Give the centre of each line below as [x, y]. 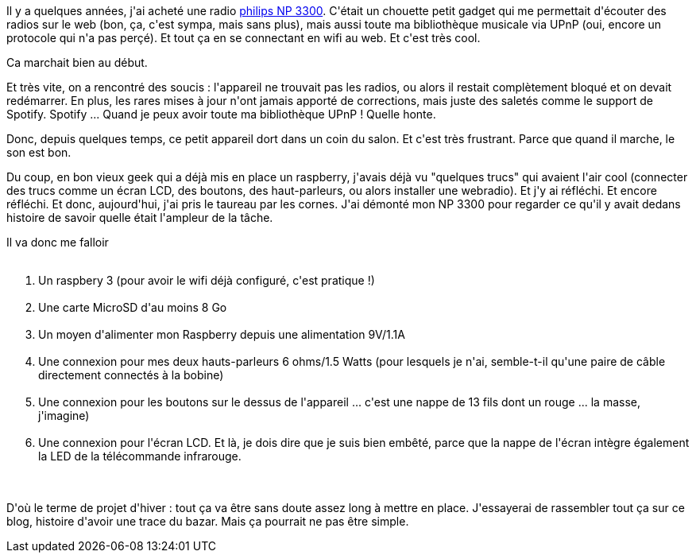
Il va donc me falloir [58, 242]
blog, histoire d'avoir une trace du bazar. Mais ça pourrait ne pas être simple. [208, 521]
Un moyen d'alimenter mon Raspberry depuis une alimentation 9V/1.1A [222, 334]
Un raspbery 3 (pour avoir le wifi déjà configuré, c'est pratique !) [207, 280]
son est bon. [39, 152]
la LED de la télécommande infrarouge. [140, 456]
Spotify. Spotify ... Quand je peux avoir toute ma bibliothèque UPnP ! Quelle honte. [221, 114]
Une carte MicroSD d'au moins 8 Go [133, 307]
